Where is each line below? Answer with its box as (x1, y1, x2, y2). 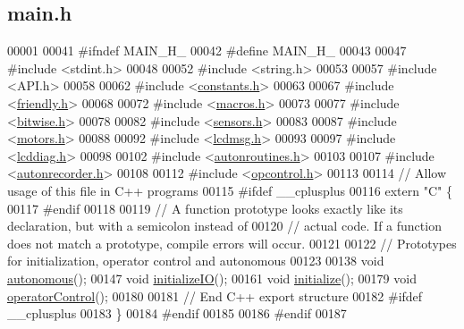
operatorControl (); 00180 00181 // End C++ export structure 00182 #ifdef (7, 286, 423, 305)
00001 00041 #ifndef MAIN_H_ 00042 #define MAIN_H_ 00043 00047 (7, 41, 407, 60)
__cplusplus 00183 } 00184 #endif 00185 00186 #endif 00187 (7, 304, 347, 323)
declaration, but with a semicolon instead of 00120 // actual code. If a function (7, 216, 442, 235)
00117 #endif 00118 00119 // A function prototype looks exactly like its (7, 198, 403, 217)
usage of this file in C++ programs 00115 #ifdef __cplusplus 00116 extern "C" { (7, 181, 452, 199)
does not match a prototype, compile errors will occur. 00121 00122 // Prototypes (7, 233, 457, 252)
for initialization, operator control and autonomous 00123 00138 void (7, 251, 384, 270)
